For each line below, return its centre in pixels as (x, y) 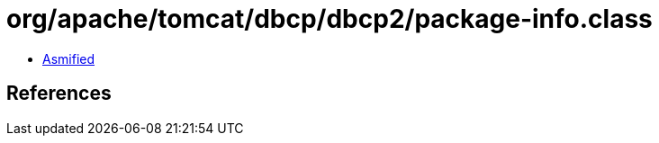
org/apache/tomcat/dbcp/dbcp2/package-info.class (329, 19)
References (59, 94)
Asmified (69, 58)
